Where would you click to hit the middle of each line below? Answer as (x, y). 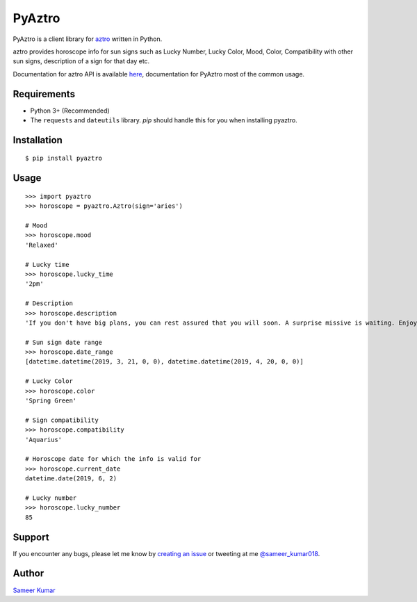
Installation (38, 140)
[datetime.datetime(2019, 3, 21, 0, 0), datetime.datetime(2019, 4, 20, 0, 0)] (164, 362)
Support (31, 537)
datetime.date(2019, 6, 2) (71, 479)
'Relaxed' (42, 245)
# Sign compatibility (62, 420)
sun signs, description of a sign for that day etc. (81, 61)
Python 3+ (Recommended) (70, 111)
